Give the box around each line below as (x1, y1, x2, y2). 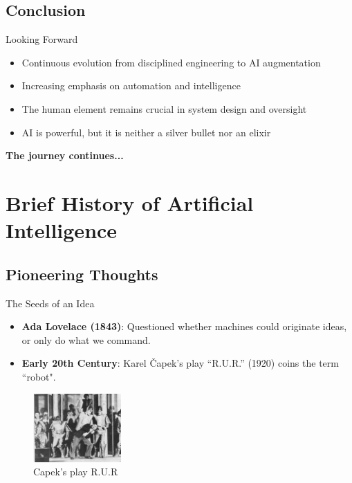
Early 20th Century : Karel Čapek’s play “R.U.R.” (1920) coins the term (21, 356, 339, 370)
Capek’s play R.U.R (33, 464, 118, 479)
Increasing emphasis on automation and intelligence (21, 78, 241, 93)
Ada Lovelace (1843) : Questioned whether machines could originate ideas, (21, 319, 347, 334)
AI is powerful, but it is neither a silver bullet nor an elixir (21, 125, 271, 139)
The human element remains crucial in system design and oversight (21, 101, 307, 116)
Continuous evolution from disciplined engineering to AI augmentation (21, 55, 321, 69)
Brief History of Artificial (6, 188, 254, 217)
